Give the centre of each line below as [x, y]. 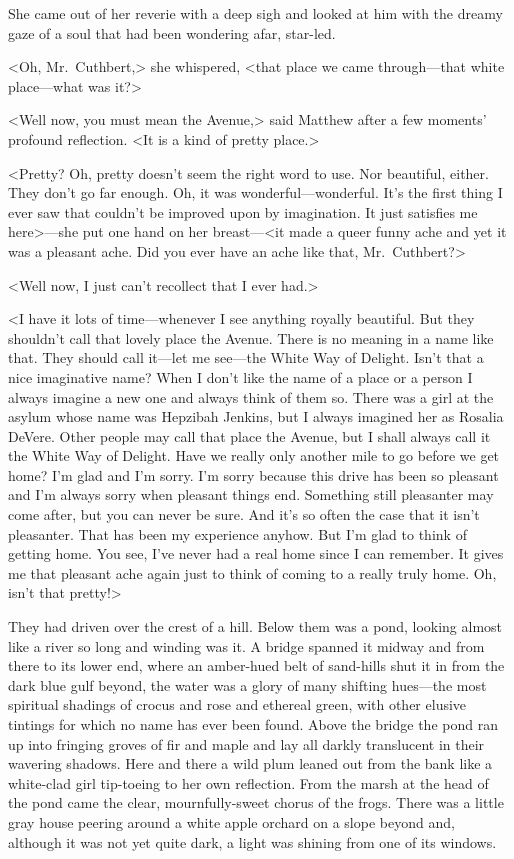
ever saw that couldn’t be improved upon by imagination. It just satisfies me [243, 211]
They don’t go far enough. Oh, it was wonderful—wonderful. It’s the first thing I [255, 192]
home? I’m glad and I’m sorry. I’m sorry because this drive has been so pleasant [253, 474]
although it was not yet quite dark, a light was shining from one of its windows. [252, 841]
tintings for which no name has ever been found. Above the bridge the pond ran [253, 724]
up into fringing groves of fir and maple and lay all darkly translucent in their [246, 743]
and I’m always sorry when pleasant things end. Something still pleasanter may [251, 494]
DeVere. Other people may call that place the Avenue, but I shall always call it [249, 435]
